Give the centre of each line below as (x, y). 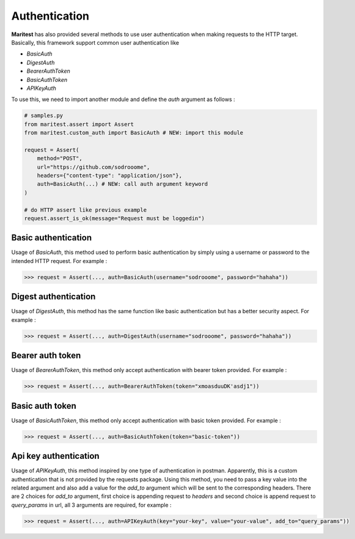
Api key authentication (56, 456)
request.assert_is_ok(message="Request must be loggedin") (114, 218)
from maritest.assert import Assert (79, 124)
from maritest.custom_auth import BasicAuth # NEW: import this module (134, 133)
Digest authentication (53, 297)
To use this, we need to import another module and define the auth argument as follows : (123, 99)
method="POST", (60, 158)
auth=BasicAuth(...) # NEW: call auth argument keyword (123, 184)
